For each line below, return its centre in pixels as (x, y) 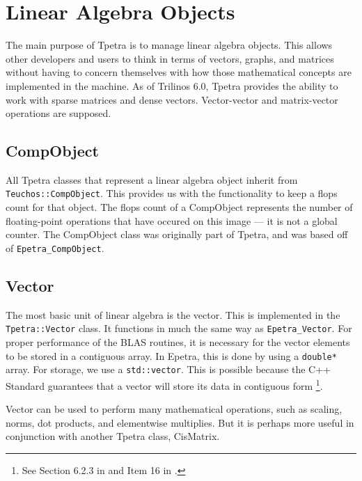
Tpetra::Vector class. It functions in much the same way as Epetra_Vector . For (179, 328)
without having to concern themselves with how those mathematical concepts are (179, 72)
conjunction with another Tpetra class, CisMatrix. (113, 436)
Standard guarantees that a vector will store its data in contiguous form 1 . (164, 384)
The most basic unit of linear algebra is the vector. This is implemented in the (173, 314)
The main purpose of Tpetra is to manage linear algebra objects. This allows (169, 45)
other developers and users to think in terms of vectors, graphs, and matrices (170, 58)
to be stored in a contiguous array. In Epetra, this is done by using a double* (171, 355)
